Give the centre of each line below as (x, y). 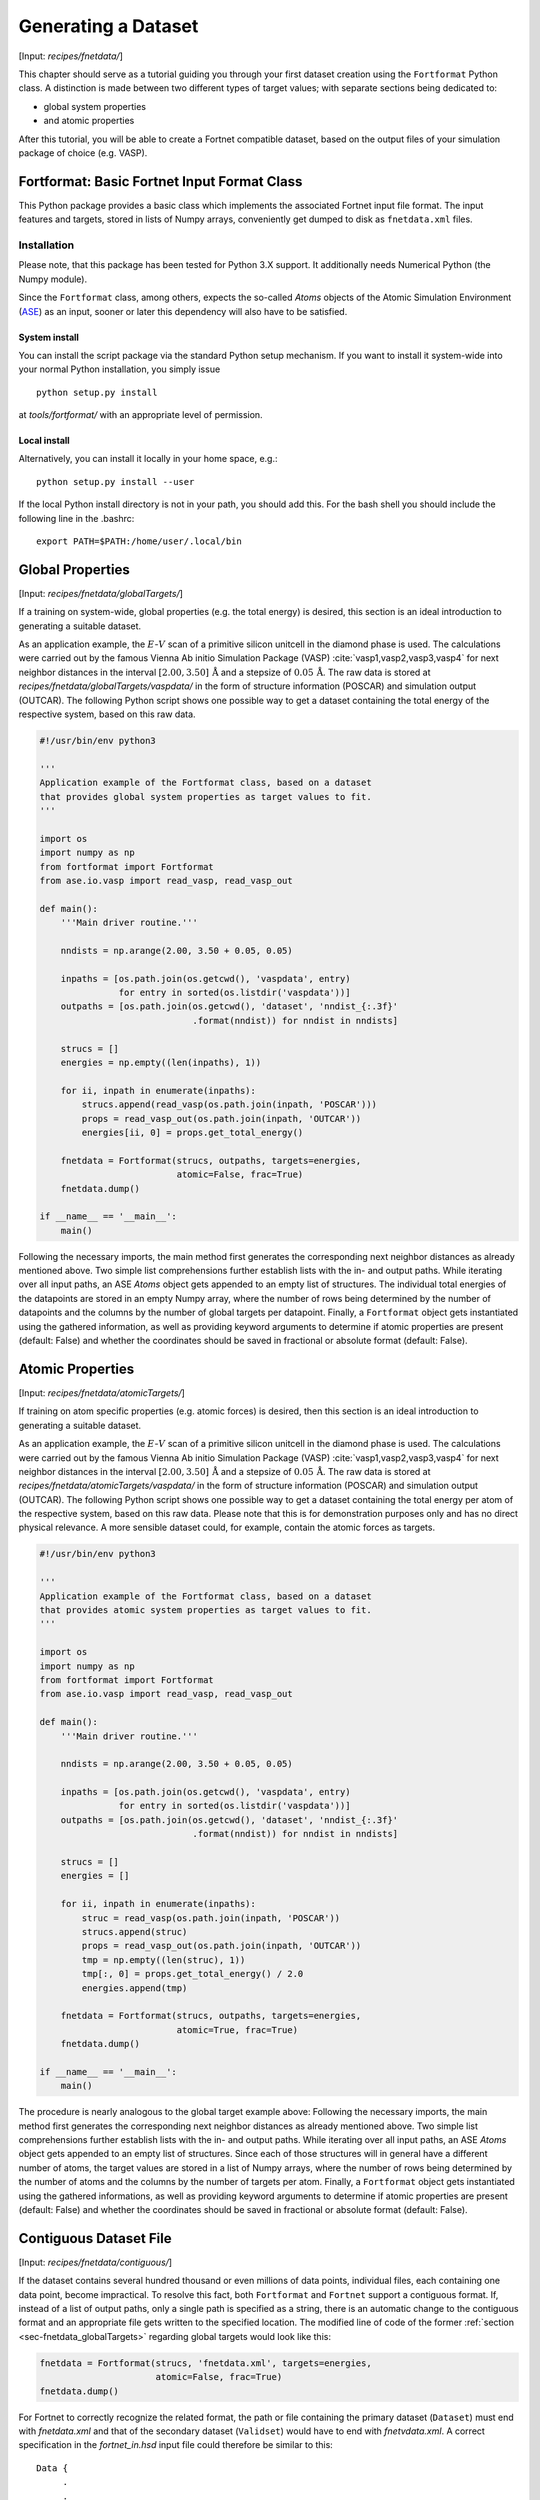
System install (49, 337)
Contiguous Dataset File (95, 2238)
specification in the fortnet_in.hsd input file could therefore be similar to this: (176, 2445)
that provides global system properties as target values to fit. (205, 796)
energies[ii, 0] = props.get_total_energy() (192, 1132)
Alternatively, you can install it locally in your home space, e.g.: (148, 459)
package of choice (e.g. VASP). (83, 152)
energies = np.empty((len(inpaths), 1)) (161, 1063)
